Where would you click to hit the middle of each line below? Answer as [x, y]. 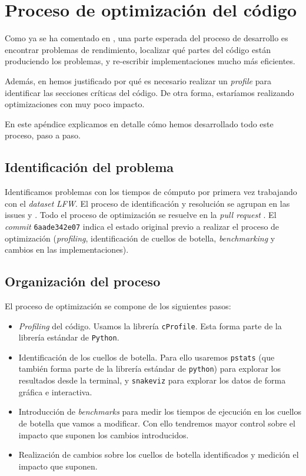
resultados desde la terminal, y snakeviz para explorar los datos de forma [152, 380]
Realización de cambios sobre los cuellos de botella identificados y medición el [159, 454]
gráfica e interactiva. [55, 391]
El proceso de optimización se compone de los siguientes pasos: [118, 305]
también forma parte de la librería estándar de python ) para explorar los [149, 368]
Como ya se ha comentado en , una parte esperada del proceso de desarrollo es [147, 38]
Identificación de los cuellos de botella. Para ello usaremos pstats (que [147, 357]
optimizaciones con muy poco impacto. [75, 104]
